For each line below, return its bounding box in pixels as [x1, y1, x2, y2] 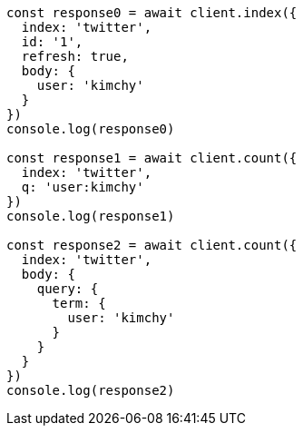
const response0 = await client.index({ [6, 5, 298, 20]
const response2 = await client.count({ [6, 238, 298, 252]
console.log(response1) [6, 209, 175, 223]
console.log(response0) [6, 122, 175, 136]
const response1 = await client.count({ [6, 151, 298, 165]
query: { [36, 281, 99, 296]
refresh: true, [21, 49, 129, 64]
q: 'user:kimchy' [21, 180, 144, 194]
